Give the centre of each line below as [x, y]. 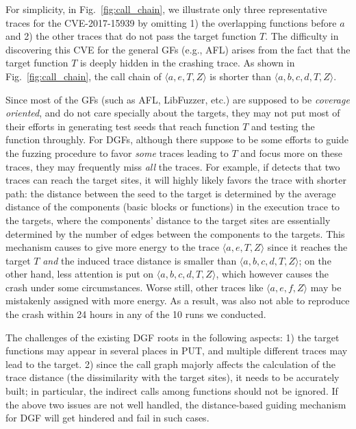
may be [326, 287]
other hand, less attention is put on [80, 274]
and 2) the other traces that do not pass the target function [131, 36]
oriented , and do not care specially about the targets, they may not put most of [173, 113]
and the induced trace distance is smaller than [140, 260]
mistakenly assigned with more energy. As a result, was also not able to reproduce [178, 301]
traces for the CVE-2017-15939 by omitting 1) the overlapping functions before [171, 22]
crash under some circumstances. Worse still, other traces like [135, 287]
